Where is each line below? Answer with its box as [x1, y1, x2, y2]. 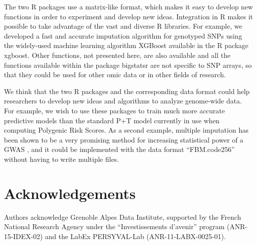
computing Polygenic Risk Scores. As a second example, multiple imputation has [4, 125, 249, 135]
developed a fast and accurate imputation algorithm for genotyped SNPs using [4, 30, 242, 41]
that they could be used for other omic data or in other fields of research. [4, 69, 226, 80]
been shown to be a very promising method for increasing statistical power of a [4, 134, 244, 145]
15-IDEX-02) [4, 231, 43, 241]
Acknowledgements [4, 183, 136, 203]
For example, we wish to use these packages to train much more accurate [4, 105, 225, 115]
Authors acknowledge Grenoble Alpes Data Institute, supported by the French [4, 211, 241, 222]
